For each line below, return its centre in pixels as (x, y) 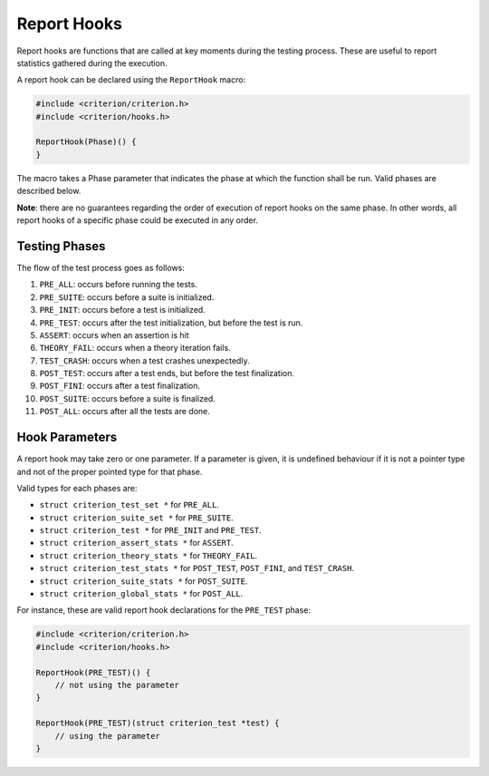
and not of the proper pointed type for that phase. (110, 471)
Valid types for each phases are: (77, 488)
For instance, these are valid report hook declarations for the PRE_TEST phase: (164, 610)
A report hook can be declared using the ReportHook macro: (131, 80)
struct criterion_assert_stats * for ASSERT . (137, 543)
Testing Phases (61, 246)
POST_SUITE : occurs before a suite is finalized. (128, 398)
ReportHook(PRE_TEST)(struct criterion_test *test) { (158, 723)
